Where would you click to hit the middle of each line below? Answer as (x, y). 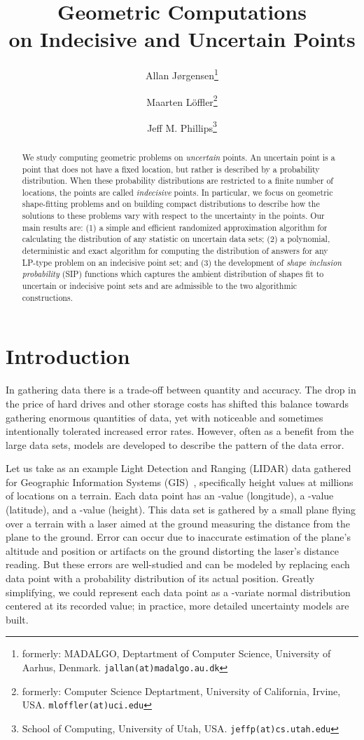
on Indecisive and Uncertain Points (182, 39)
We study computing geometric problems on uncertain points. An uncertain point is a (178, 157)
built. (17, 619)
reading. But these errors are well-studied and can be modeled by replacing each (178, 564)
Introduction (68, 356)
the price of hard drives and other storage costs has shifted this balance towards (177, 403)
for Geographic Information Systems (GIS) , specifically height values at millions (180, 482)
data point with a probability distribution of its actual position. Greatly (160, 578)
